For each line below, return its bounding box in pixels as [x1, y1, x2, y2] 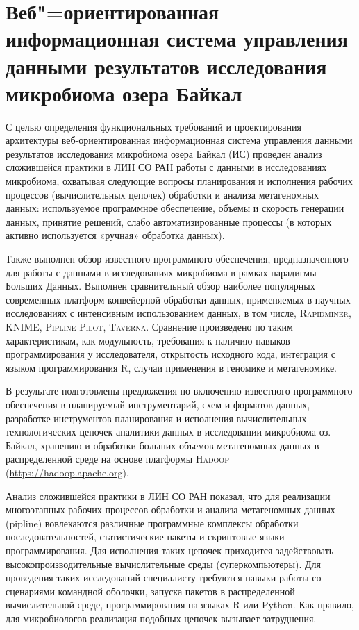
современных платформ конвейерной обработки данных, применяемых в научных [6, 292, 351, 306]
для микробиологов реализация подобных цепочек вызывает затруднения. [6, 611, 317, 625]
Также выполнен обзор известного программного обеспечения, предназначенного [6, 251, 349, 266]
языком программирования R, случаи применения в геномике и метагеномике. [6, 360, 337, 374]
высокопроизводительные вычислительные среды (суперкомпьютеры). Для [6, 556, 321, 571]
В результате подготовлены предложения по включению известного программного [6, 383, 353, 398]
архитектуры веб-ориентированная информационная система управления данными [6, 133, 353, 147]
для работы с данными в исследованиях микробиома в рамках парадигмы [6, 265, 317, 279]
